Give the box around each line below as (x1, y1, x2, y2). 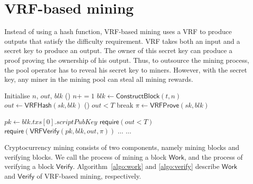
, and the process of (184, 151, 243, 162)
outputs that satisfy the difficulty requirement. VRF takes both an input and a (4, 36, 240, 46)
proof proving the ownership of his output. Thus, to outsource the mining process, (4, 55, 250, 65)
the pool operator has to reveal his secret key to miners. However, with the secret (4, 64, 247, 74)
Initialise (4, 90, 30, 100)
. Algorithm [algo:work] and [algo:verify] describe (72, 161, 220, 171)
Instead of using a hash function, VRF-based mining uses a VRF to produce (4, 26, 232, 37)
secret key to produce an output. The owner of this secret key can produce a (4, 45, 233, 55)
